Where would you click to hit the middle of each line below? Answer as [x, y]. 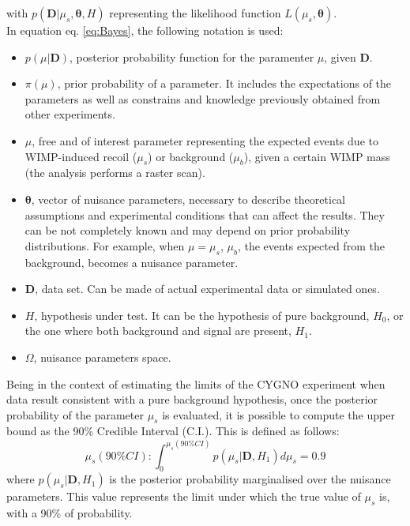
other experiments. [70, 114]
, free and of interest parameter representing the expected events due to [205, 140]
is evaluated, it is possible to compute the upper [278, 414]
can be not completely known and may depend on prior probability [188, 230]
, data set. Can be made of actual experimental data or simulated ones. [207, 289]
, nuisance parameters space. [102, 357]
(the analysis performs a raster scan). [115, 173]
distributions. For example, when [105, 245]
